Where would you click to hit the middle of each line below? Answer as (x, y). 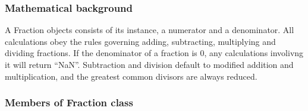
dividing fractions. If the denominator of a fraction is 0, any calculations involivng (154, 53)
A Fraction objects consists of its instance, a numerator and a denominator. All (150, 30)
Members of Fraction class (69, 102)
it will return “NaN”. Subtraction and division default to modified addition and (149, 64)
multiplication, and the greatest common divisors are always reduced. (131, 76)
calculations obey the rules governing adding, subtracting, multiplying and (140, 41)
